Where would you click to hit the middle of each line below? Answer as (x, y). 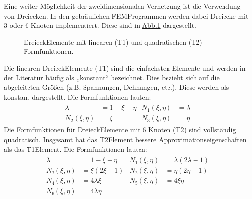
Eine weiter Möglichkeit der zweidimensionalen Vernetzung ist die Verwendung (122, 6)
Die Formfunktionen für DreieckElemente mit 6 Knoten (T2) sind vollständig (120, 130)
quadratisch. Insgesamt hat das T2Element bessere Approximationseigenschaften (125, 139)
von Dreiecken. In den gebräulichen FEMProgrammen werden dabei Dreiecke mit (126, 15)
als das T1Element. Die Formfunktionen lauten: (76, 149)
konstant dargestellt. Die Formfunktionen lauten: (78, 96)
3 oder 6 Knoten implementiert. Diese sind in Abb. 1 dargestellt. (100, 25)
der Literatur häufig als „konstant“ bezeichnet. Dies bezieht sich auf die (112, 77)
